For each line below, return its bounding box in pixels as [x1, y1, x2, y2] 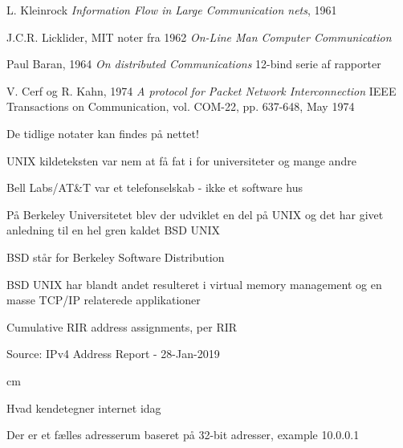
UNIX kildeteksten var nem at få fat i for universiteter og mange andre [6, 152, 356, 169]
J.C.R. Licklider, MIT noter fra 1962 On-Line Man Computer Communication [6, 28, 392, 45]
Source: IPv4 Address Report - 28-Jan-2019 [6, 345, 220, 362]
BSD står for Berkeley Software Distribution [6, 248, 225, 265]
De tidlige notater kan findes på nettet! [6, 124, 199, 141]
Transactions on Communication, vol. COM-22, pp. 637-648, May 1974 [6, 98, 355, 115]
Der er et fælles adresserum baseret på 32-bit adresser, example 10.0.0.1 [6, 426, 360, 443]
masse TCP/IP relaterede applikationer [6, 291, 201, 308]
